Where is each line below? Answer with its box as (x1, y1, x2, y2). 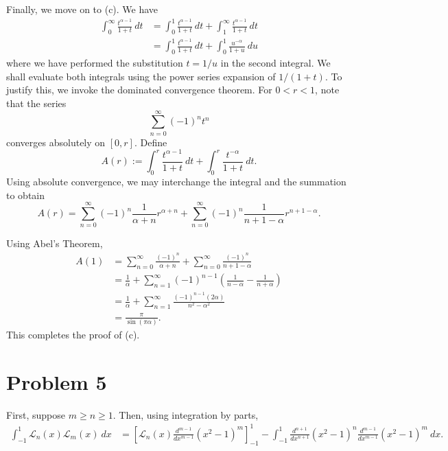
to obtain (6, 187, 45, 202)
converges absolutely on (6, 135, 106, 149)
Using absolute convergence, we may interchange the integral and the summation (6, 174, 346, 189)
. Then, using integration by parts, (113, 407, 259, 421)
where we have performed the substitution (6, 56, 183, 70)
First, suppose (6, 407, 66, 421)
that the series (6, 96, 67, 111)
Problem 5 (6, 367, 107, 395)
